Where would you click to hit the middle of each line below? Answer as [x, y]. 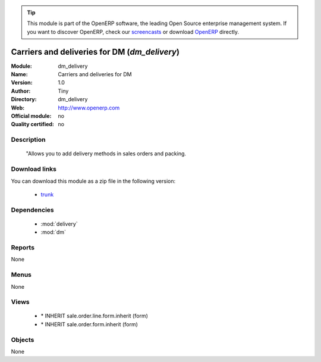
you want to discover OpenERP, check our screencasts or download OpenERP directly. [133, 32]
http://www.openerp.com [89, 108]
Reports [23, 248]
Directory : [24, 99]
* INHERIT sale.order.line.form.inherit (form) [95, 316]
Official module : [31, 116]
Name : [19, 74]
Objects [23, 339]
